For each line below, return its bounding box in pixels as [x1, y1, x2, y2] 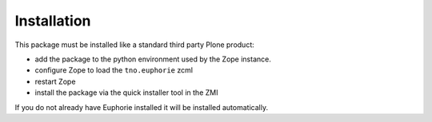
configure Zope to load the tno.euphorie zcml [34, 65, 194, 75]
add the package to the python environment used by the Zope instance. [34, 54, 271, 64]
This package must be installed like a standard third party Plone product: [14, 40, 255, 49]
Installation [14, 12, 91, 30]
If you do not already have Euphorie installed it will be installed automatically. [14, 102, 268, 112]
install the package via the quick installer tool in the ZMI [34, 88, 218, 97]
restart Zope [34, 77, 76, 86]
